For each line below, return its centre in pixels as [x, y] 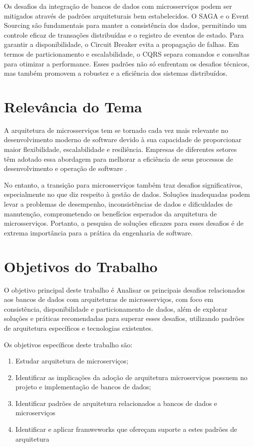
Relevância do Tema [73, 106]
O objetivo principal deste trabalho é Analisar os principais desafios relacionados [125, 289]
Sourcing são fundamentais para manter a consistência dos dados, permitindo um [125, 25]
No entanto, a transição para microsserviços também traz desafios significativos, [123, 184]
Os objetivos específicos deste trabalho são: [68, 344]
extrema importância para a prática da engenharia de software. [98, 232]
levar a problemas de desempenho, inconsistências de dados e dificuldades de [118, 204]
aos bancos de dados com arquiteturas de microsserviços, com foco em [109, 299]
